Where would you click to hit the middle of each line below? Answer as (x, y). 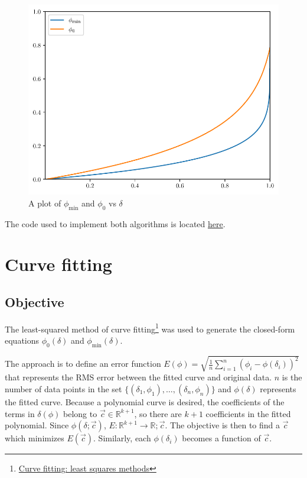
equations (22, 340)
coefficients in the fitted (248, 413)
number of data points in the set (63, 388)
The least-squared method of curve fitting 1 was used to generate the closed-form (150, 328)
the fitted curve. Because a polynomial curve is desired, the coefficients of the (145, 401)
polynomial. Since (37, 425)
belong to (80, 413)
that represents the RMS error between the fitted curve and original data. (138, 377)
